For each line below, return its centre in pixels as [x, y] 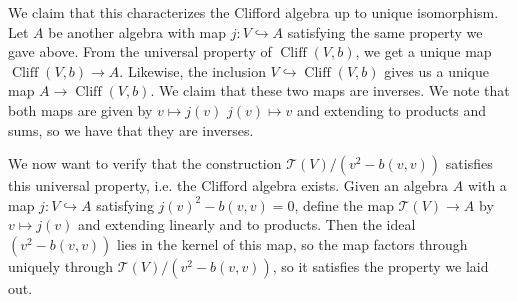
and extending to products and [391, 109]
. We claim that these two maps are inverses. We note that [330, 90]
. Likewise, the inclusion [192, 70]
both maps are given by [80, 109]
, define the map [344, 204]
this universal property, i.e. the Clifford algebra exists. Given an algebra [228, 185]
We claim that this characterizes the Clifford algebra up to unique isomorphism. [253, 12]
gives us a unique [436, 70]
